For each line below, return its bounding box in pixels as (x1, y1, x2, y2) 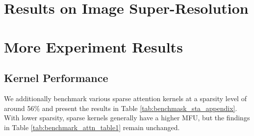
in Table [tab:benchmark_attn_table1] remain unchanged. (4, 122, 180, 132)
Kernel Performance (4, 70, 108, 85)
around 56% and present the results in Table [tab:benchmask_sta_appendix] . (4, 103, 237, 113)
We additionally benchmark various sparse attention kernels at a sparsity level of (4, 93, 247, 103)
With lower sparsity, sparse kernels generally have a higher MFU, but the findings (4, 112, 250, 123)
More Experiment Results (4, 36, 183, 56)
